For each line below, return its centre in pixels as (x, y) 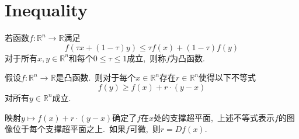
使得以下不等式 (227, 77)
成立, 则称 (147, 58)
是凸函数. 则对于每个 (96, 77)
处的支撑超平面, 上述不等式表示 (214, 117)
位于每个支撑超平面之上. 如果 (69, 129)
